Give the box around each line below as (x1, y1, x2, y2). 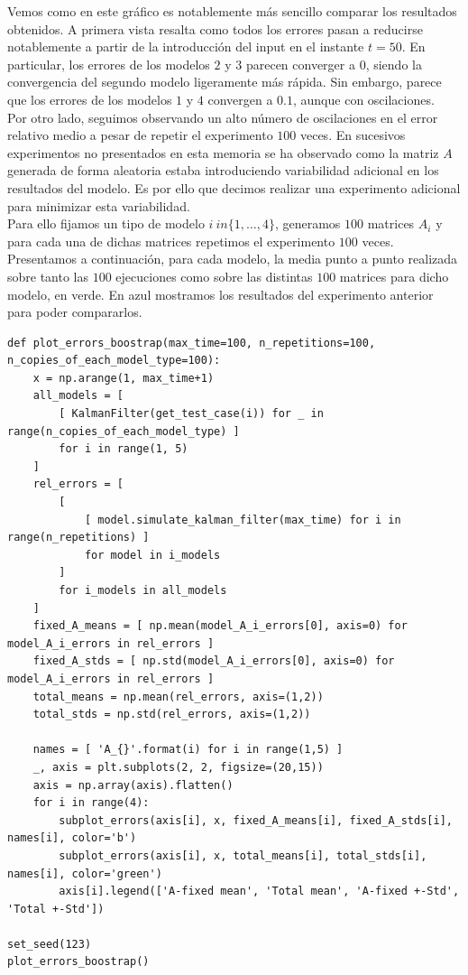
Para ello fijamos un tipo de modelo (7, 214, 205, 233)
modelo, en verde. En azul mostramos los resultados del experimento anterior (7, 284, 434, 303)
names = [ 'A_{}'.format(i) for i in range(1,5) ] (32, 743, 344, 757)
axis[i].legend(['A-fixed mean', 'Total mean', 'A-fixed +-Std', (59, 885, 460, 898)
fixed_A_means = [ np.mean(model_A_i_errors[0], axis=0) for (32, 619, 408, 633)
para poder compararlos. (7, 302, 142, 321)
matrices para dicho (339, 266, 449, 285)
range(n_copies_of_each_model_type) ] (7, 424, 240, 438)
